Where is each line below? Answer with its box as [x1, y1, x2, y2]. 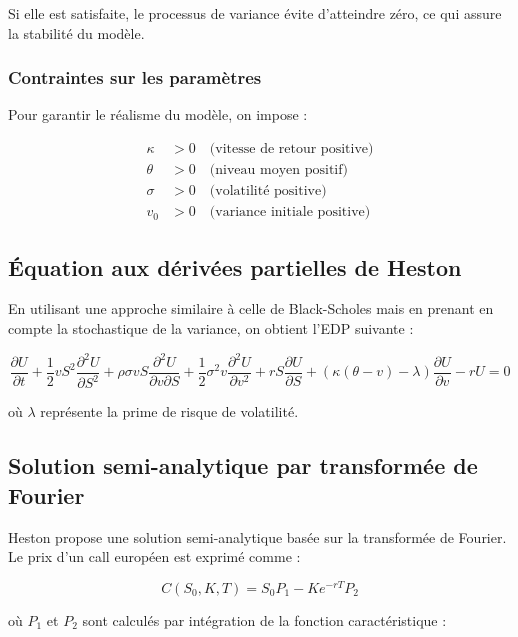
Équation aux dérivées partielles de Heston [8, 251, 462, 282]
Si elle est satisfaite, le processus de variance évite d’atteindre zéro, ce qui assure [8, 3, 502, 23]
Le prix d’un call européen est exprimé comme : [8, 546, 301, 567]
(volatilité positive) [209, 184, 327, 199]
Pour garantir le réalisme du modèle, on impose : [8, 104, 308, 125]
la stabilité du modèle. [8, 22, 145, 43]
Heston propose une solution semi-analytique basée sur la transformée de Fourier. [8, 526, 507, 547]
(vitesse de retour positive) [209, 142, 374, 157]
